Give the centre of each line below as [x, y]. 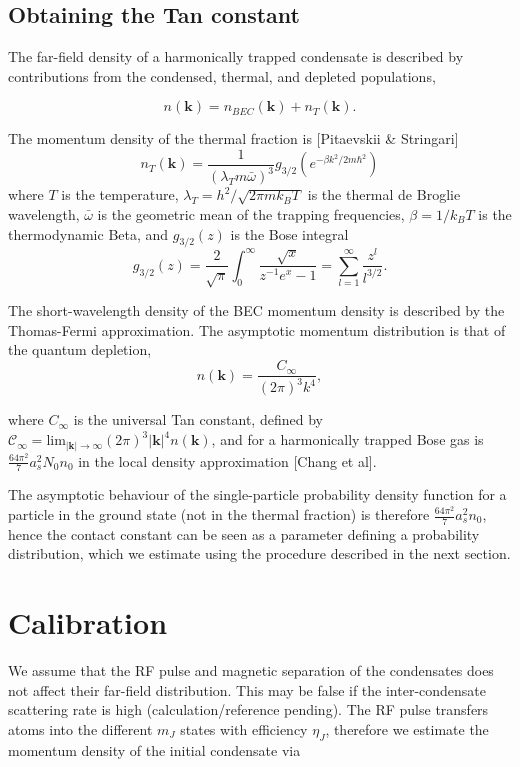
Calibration [88, 622]
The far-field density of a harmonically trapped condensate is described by [236, 56]
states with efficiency [244, 728]
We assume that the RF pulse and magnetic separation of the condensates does [251, 670]
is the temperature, [120, 194]
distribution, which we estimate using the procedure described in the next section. [259, 553]
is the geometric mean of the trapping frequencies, [251, 213]
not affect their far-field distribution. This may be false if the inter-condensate [247, 689]
